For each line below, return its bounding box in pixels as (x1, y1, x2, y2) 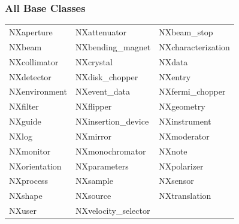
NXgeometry (159, 100, 205, 113)
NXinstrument (159, 115, 211, 128)
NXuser (9, 204, 37, 217)
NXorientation (9, 159, 62, 172)
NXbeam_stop (159, 25, 213, 38)
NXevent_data (75, 85, 130, 98)
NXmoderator (159, 129, 210, 142)
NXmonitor (9, 144, 51, 157)
